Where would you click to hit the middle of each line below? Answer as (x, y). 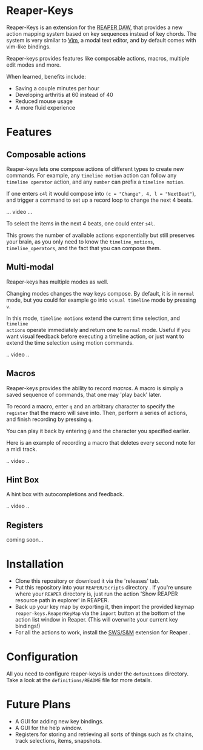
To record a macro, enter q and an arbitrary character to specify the (91, 406)
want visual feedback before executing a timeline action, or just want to (95, 336)
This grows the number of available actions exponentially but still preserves (101, 235)
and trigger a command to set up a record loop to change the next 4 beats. (100, 200)
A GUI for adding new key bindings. (59, 721)
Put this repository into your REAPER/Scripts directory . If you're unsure (103, 588)
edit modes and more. (34, 65)
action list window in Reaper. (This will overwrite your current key (96, 620)
